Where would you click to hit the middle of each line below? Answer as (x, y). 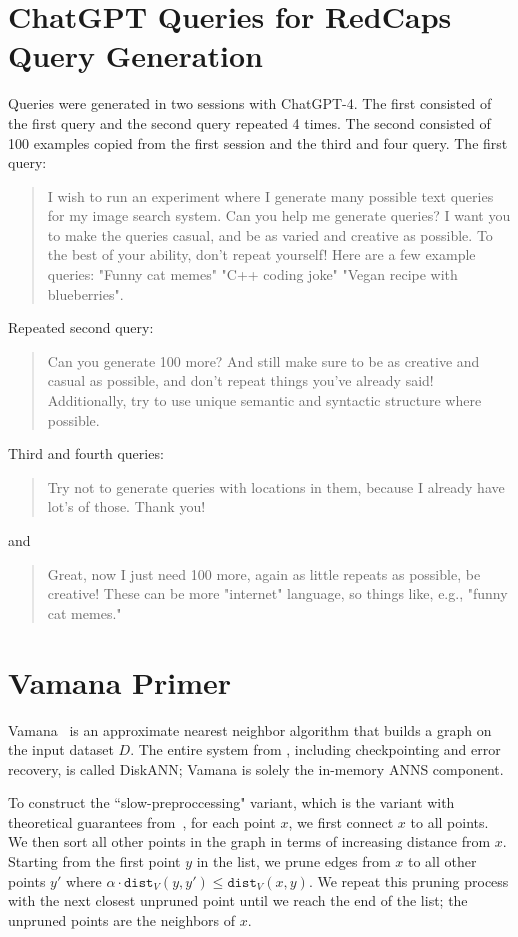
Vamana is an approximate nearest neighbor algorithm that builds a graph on (250, 729)
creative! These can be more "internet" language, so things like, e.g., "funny (277, 593)
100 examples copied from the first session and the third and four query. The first (258, 142)
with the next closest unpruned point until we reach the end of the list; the (238, 900)
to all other (442, 861)
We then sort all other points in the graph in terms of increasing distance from (249, 841)
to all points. (449, 821)
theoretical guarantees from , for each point (142, 821)
